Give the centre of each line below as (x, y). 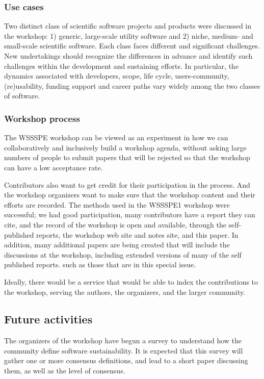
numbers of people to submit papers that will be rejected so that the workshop (127, 157)
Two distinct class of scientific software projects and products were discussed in (128, 26)
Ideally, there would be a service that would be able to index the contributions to (131, 281)
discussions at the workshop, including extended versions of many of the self (123, 254)
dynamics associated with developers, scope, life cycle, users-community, (117, 76)
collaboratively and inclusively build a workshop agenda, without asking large (125, 147)
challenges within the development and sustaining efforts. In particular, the (122, 66)
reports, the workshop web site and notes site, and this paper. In (137, 234)
